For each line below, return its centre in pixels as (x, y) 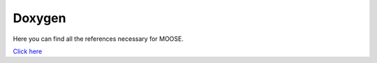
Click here (28, 51)
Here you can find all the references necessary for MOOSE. (98, 39)
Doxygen (39, 18)
